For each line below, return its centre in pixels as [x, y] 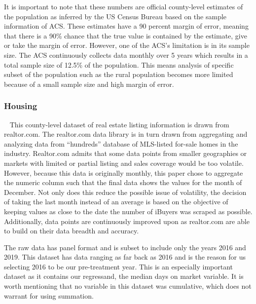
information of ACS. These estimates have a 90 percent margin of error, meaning [126, 26]
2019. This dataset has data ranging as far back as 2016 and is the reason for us [125, 257]
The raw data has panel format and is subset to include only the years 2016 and [125, 247]
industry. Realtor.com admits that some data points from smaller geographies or [126, 153]
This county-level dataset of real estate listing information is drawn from [119, 124]
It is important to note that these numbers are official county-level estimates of [124, 6]
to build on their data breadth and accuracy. [72, 231]
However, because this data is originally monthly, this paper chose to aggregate [124, 172]
